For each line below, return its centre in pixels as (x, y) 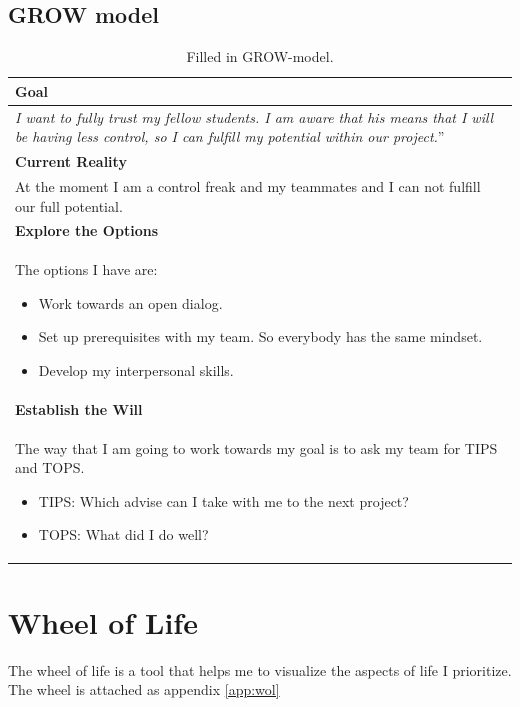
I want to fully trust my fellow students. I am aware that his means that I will (254, 116)
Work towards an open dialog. (130, 302)
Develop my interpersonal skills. (136, 369)
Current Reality (71, 161)
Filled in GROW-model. (260, 56)
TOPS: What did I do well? (123, 534)
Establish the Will (79, 408)
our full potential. (69, 205)
